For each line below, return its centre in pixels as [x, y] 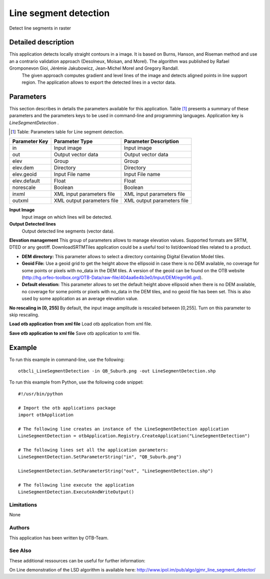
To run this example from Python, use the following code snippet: [76, 382]
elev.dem [23, 168]
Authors [19, 528]
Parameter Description [152, 141]
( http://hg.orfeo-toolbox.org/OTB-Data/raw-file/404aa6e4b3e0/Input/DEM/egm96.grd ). [112, 277]
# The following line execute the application [76, 485]
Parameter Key [30, 141]
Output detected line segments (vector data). [68, 231]
